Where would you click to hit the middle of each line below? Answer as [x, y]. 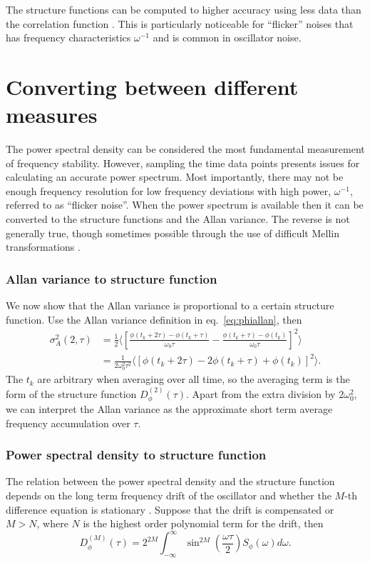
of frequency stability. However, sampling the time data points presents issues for [183, 163]
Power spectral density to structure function [136, 455]
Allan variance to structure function [112, 278]
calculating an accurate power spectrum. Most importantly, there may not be [175, 177]
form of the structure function [71, 393]
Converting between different [152, 86]
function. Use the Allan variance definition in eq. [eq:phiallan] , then [154, 319]
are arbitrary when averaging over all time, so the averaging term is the [194, 379]
